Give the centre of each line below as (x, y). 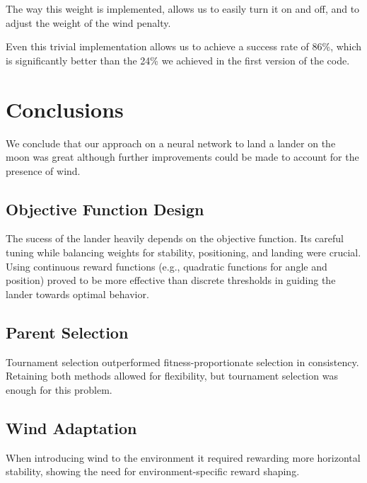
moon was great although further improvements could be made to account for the (182, 157)
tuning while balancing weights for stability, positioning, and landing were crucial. (183, 252)
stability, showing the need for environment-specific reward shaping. (153, 471)
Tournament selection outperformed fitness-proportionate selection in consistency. (182, 362)
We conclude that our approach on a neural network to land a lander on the (171, 143)
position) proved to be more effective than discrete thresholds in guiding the (171, 280)
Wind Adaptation (71, 427)
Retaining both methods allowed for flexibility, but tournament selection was (172, 376)
